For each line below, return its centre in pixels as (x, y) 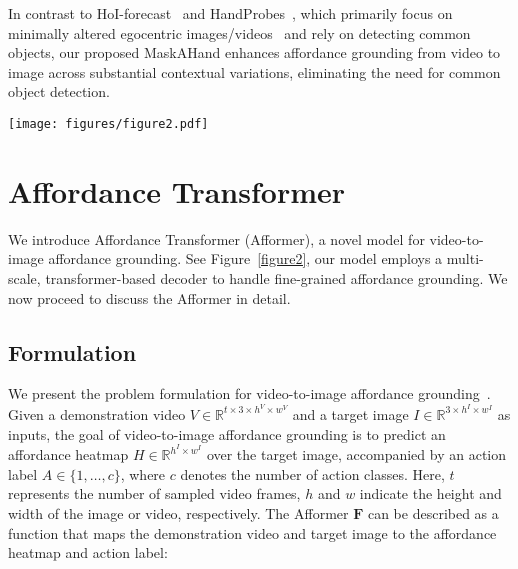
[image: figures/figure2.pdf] (108, 123)
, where (143, 473)
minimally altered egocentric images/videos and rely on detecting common (239, 32)
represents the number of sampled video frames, (154, 493)
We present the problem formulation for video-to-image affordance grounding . (249, 393)
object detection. (59, 91)
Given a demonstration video (97, 413)
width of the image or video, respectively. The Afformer (178, 513)
